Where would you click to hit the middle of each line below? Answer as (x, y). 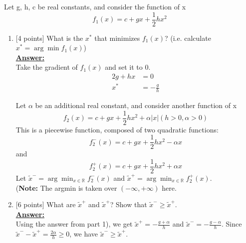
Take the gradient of (47, 67)
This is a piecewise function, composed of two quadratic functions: (117, 129)
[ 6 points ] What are (46, 204)
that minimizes (117, 38)
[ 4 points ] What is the (49, 38)
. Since (232, 224)
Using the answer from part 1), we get (74, 224)
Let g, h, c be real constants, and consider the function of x (95, 6)
